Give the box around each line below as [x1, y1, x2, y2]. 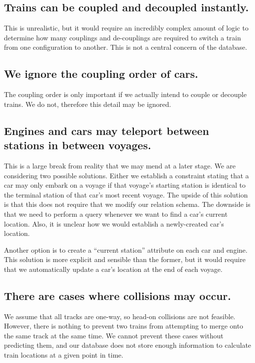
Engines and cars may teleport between [4, 123, 209, 138]
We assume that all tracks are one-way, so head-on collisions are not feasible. [4, 311, 235, 321]
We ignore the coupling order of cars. [4, 66, 198, 81]
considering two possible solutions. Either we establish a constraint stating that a [4, 170, 249, 180]
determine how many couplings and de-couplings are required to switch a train [4, 32, 241, 42]
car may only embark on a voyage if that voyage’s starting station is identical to [4, 180, 246, 190]
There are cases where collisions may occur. [4, 288, 231, 303]
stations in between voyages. [4, 137, 151, 153]
